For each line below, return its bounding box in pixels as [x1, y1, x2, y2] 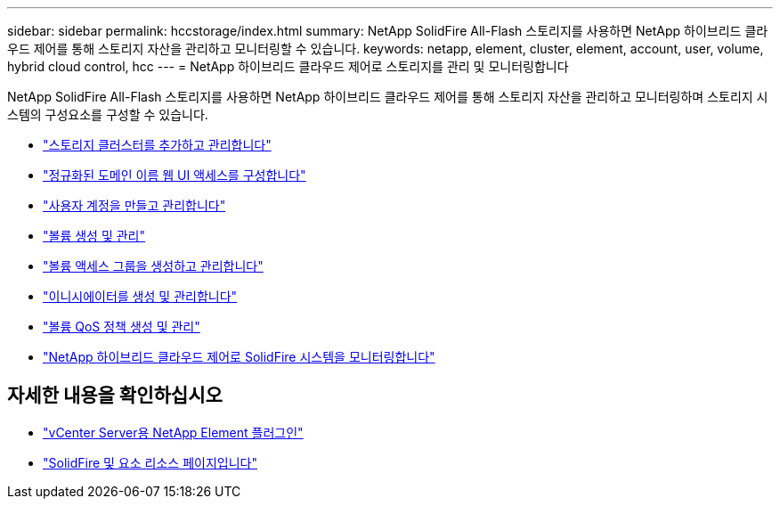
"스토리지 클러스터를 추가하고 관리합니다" [43, 137, 272, 152]
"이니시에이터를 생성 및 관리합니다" [43, 289, 238, 304]
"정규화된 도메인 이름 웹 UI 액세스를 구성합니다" [43, 167, 306, 183]
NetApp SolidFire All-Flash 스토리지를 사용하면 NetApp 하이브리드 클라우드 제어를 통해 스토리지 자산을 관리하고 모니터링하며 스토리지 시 [7, 89, 768, 104]
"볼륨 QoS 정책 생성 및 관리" [43, 319, 200, 334]
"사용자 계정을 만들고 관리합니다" [43, 198, 226, 213]
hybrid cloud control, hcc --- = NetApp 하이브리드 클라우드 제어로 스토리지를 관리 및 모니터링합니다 [7, 59, 569, 74]
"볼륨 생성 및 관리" [43, 228, 146, 243]
